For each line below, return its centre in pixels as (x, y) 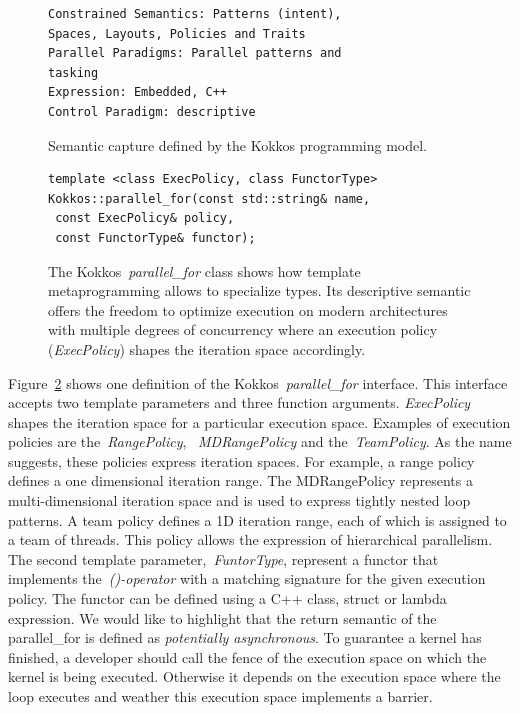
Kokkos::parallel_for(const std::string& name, (209, 198)
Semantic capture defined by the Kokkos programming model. (237, 144)
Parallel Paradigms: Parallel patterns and (195, 53)
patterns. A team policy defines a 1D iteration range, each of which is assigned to (257, 519)
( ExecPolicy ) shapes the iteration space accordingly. (207, 348)
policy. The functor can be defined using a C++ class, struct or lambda (227, 598)
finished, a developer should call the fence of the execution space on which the (247, 656)
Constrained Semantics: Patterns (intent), (195, 14)
